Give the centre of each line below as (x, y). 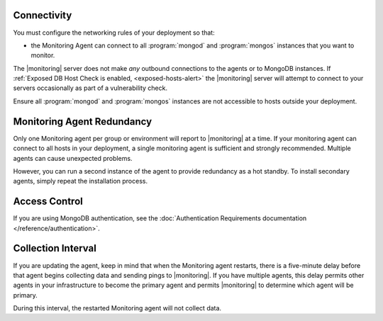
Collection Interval (55, 248)
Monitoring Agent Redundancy (83, 122)
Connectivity (43, 15)
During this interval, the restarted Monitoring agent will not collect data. (117, 308)
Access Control (48, 202)
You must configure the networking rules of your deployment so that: (114, 33)
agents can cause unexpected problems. (73, 158)
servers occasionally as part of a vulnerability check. (90, 88)
